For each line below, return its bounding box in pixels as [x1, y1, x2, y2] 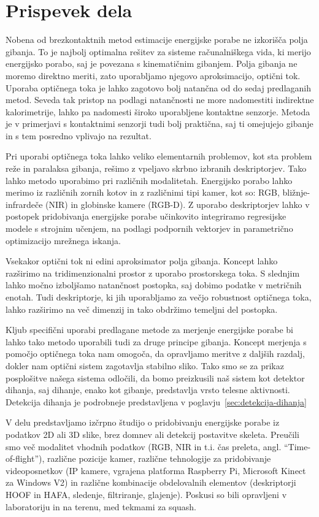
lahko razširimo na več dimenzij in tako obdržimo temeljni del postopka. [6, 302, 278, 315]
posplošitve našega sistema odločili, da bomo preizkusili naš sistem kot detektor [6, 371, 305, 384]
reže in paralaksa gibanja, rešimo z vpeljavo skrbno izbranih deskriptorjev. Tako [6, 162, 307, 175]
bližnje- [282, 186, 310, 199]
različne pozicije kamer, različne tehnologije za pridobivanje [47, 452, 271, 465]
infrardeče [6, 197, 43, 210]
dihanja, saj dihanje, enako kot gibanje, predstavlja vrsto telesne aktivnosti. [6, 383, 290, 396]
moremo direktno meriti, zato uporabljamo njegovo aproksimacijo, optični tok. [6, 69, 301, 82]
